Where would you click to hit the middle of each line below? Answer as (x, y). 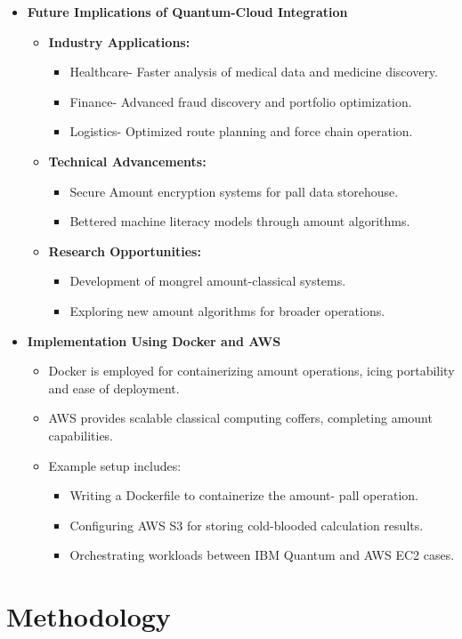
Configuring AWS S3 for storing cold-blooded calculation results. (247, 525)
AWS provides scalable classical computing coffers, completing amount (240, 418)
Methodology (89, 616)
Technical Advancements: (127, 161)
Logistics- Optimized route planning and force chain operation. (241, 131)
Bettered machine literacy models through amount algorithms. (240, 221)
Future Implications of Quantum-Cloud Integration (187, 12)
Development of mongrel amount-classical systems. (208, 281)
